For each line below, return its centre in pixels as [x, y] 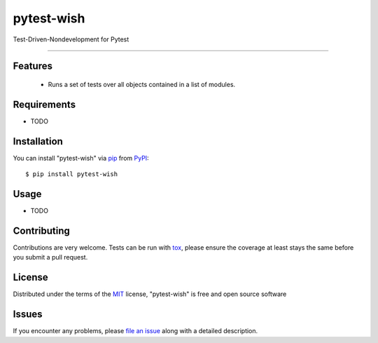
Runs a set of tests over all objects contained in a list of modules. [142, 84]
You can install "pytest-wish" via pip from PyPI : [81, 158]
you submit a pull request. [50, 257]
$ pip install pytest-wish [72, 174]
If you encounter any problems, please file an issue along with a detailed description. [135, 331]
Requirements [44, 104]
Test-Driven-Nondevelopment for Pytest [71, 39]
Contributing [41, 230]
